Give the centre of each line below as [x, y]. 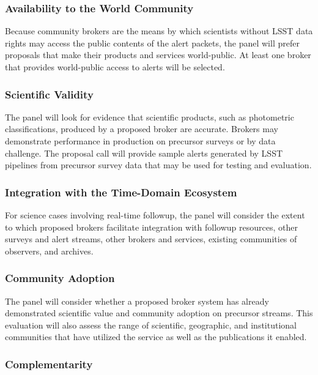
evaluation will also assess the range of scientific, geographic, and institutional [151, 325]
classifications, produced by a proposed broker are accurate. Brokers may [142, 129]
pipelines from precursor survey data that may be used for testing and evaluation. [158, 165]
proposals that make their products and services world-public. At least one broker [158, 55]
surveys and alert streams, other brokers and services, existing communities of [151, 239]
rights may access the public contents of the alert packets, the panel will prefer [152, 43]
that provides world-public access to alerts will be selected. [115, 67]
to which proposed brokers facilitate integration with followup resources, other [151, 227]
